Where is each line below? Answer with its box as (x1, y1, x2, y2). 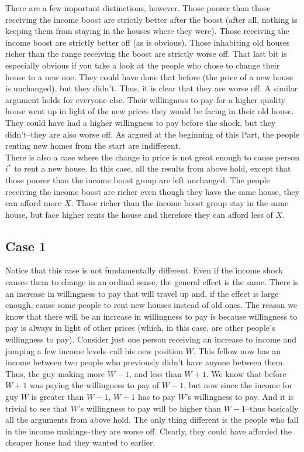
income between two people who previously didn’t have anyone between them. (5, 356, 285, 368)
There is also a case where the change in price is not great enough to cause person (5, 150, 300, 163)
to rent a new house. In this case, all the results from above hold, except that (14, 162, 291, 174)
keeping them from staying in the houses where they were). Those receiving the (5, 25, 289, 37)
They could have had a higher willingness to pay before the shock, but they (5, 116, 276, 128)
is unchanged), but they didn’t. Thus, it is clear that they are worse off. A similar (5, 82, 298, 94)
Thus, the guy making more (5, 367, 105, 379)
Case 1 (5, 237, 46, 255)
